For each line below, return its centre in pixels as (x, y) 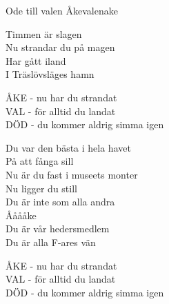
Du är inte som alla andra (60, 202)
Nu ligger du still (41, 188)
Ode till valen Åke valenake (62, 10)
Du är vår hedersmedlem (58, 229)
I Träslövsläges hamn (50, 74)
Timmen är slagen (44, 33)
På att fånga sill (40, 161)
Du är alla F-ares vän (51, 242)
